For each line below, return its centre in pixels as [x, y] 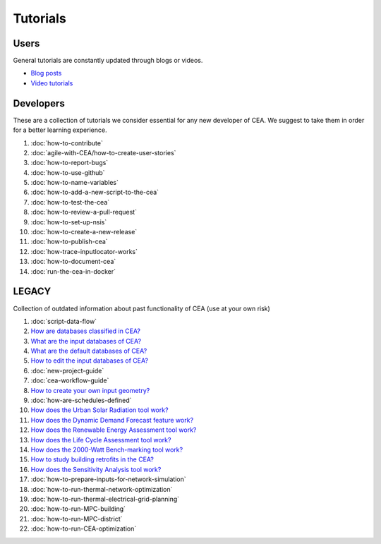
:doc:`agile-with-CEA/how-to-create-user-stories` [103, 152]
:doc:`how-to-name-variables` [75, 183]
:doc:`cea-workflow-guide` [70, 380]
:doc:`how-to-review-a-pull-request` [84, 212]
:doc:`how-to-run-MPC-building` [78, 509]
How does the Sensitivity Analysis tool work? [96, 469]
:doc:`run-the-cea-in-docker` [73, 271]
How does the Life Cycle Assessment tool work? [101, 440]
